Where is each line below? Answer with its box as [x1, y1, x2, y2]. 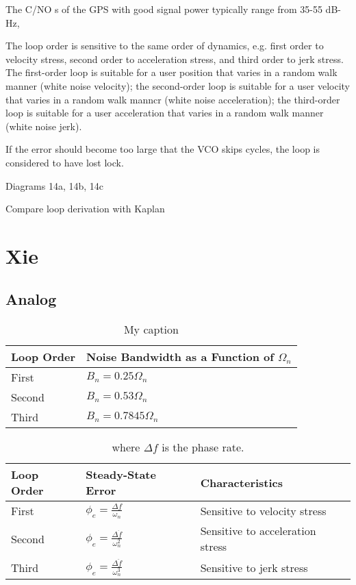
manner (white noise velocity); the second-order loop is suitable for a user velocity [5, 78, 351, 92]
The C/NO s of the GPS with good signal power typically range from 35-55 [5, 2, 322, 16]
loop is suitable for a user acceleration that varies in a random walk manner [5, 105, 324, 120]
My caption [123, 321, 179, 338]
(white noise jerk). [5, 119, 82, 133]
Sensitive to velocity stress [200, 503, 327, 519]
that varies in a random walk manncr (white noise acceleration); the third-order [5, 92, 340, 106]
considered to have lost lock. [5, 155, 124, 169]
